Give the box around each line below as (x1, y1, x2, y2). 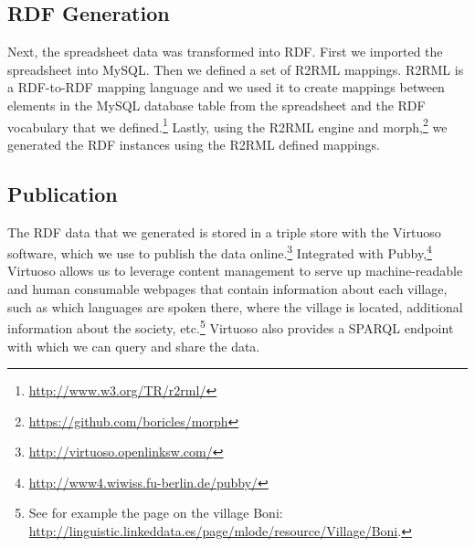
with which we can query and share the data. (7, 336, 260, 355)
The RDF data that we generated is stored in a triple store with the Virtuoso (7, 222, 441, 241)
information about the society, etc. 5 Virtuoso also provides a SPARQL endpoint (7, 316, 454, 337)
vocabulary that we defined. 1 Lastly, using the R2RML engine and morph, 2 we (7, 114, 448, 136)
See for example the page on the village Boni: (28, 503, 283, 522)
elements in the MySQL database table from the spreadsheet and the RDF (7, 95, 426, 114)
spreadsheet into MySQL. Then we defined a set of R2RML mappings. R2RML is (7, 59, 464, 79)
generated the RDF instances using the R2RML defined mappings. (7, 134, 380, 153)
